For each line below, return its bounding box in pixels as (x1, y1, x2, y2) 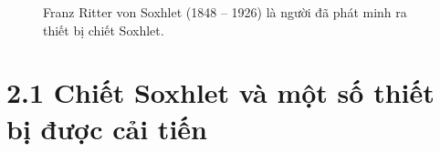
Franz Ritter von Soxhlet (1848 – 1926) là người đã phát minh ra (43, 3, 407, 21)
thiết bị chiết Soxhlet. (43, 20, 164, 39)
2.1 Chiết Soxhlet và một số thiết (6, 74, 435, 111)
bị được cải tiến (6, 109, 207, 147)
